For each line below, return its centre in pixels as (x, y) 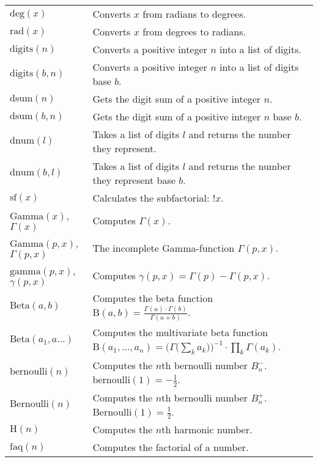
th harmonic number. (207, 430)
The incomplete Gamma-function (164, 248)
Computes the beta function (153, 298)
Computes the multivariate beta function (180, 332)
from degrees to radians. (194, 31)
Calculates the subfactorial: (151, 198)
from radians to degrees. (194, 14)
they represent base (134, 180)
